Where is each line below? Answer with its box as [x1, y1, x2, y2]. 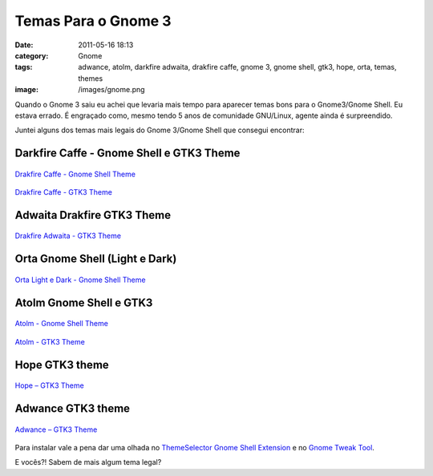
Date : [14, 40, 34, 50]
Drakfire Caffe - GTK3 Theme [14, 188, 112, 197]
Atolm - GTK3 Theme [14, 337, 86, 346]
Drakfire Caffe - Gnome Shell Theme [14, 169, 136, 179]
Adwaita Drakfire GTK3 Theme [14, 208, 172, 222]
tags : [14, 63, 33, 72]
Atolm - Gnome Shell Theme [14, 319, 108, 329]
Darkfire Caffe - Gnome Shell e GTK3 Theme [14, 147, 241, 160]
